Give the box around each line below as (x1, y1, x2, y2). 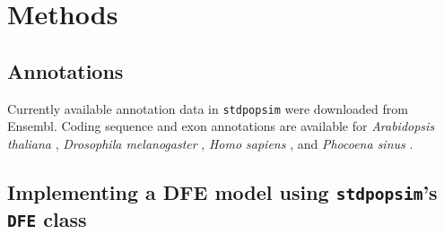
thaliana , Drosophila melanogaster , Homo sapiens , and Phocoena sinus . (7, 134, 414, 152)
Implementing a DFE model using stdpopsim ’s (7, 178, 438, 205)
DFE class (7, 204, 87, 232)
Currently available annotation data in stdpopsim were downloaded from (7, 99, 408, 117)
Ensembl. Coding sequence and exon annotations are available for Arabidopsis (7, 117, 435, 135)
